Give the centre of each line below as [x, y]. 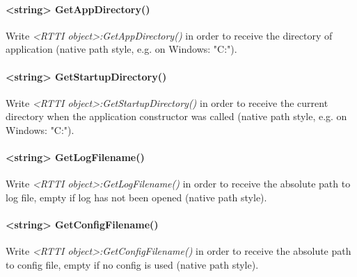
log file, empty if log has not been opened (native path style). [136, 197]
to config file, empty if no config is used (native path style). [132, 264]
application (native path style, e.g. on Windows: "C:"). [121, 49]
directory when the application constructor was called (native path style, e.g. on [176, 116]
